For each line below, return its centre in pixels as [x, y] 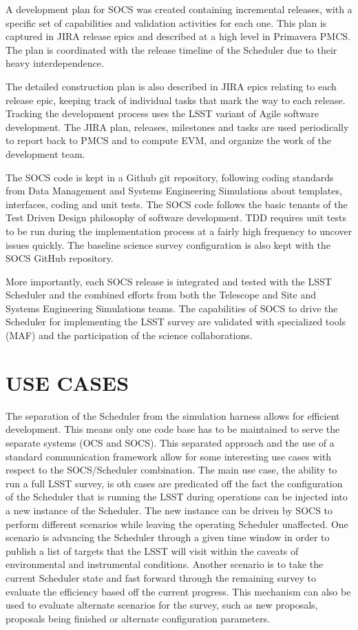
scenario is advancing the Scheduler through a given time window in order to [168, 537]
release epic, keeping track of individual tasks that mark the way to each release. [176, 100]
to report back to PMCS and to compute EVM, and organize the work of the [169, 140]
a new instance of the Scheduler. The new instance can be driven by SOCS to [169, 510]
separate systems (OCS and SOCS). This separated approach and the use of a [170, 442]
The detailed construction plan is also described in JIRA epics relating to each [171, 86]
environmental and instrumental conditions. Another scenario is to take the [165, 564]
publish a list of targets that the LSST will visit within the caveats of [152, 550]
